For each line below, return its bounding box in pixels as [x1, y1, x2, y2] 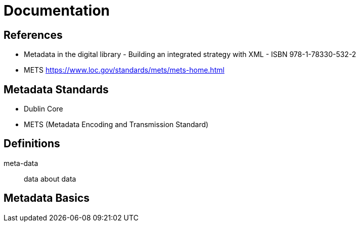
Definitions [4, 137, 60, 150]
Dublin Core [24, 104, 63, 114]
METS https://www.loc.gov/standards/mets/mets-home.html [24, 66, 224, 75]
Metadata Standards [4, 83, 109, 96]
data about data [24, 174, 76, 183]
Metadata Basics [4, 192, 90, 205]
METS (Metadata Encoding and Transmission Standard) [24, 120, 209, 129]
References [4, 28, 63, 41]
